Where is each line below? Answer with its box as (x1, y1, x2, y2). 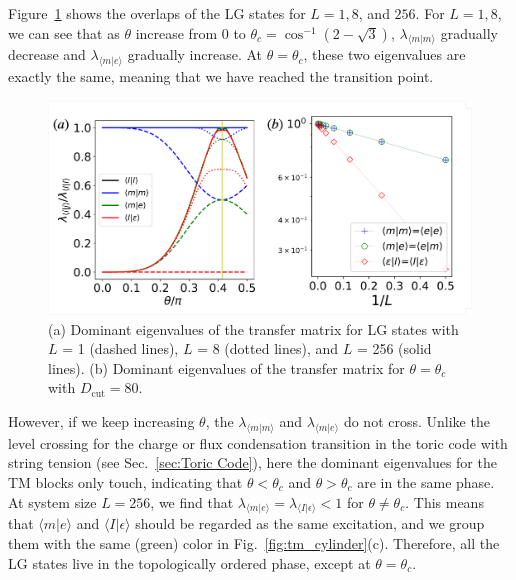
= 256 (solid (356, 338, 432, 359)
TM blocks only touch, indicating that (8, 472, 243, 492)
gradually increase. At (127, 44, 263, 65)
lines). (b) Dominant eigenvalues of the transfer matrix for (48, 357, 405, 378)
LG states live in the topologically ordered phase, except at (8, 552, 371, 573)
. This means (405, 491, 484, 512)
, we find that (150, 491, 234, 512)
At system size (8, 491, 97, 512)
